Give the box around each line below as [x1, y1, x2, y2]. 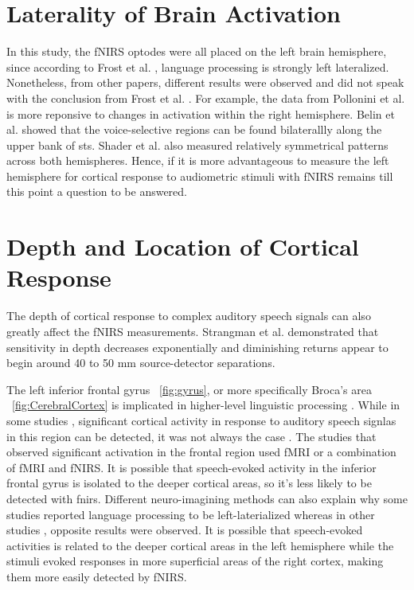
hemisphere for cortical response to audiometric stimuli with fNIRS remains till [6, 167, 393, 184]
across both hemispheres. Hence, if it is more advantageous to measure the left [6, 152, 389, 169]
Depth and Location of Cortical [6, 230, 359, 263]
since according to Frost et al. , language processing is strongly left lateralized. [6, 58, 389, 75]
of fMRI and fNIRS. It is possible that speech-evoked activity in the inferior [6, 459, 377, 475]
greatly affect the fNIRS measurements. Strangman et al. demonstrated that [6, 322, 379, 339]
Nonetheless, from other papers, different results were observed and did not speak [6, 74, 404, 91]
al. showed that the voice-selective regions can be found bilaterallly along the [6, 121, 382, 138]
